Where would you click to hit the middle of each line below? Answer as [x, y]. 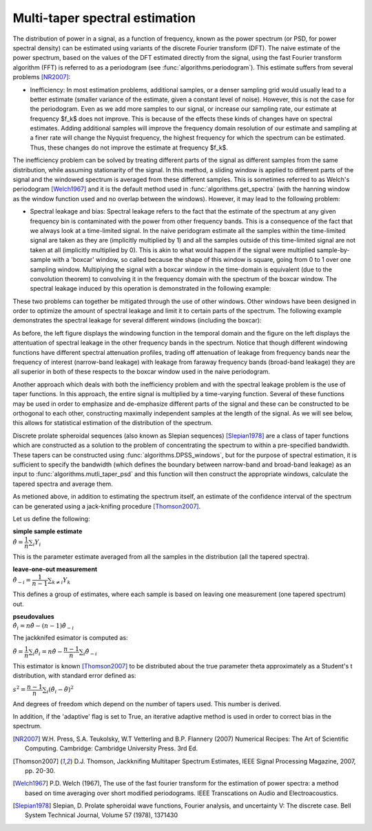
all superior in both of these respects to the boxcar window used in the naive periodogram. [142, 371]
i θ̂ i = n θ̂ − [48, 653]
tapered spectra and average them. [63, 484]
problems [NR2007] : [42, 77]
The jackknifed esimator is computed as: [70, 638]
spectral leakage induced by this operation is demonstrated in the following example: [151, 289]
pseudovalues [33, 617]
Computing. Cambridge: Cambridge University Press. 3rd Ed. [112, 748]
